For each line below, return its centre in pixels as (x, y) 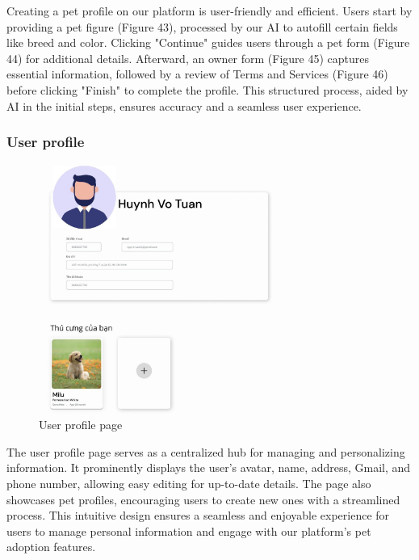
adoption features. (51, 547)
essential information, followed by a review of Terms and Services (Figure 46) (197, 74)
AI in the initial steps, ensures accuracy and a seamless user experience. (184, 105)
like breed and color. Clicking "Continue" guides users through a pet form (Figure (208, 42)
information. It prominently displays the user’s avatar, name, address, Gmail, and (209, 467)
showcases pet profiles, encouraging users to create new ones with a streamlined (203, 499)
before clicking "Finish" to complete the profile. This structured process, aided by (207, 89)
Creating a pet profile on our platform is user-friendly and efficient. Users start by (209, 11)
